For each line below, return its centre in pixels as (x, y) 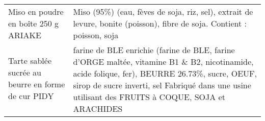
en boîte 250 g (34, 23)
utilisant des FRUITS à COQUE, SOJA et (149, 97)
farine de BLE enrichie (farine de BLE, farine (154, 50)
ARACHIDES (98, 108)
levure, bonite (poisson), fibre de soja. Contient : (160, 23)
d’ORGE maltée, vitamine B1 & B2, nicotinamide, (163, 62)
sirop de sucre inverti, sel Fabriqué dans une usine (162, 85)
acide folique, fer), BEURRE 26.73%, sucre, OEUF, (165, 73)
